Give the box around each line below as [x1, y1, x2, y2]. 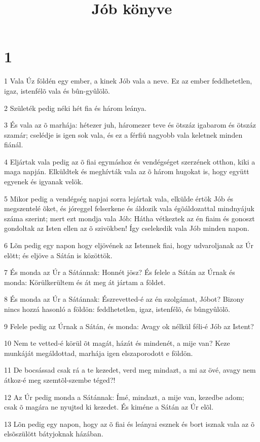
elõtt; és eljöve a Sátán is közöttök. [4, 250, 113, 260]
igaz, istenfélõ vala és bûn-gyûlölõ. [4, 85, 110, 96]
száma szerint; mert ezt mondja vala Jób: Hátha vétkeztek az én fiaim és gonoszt [4, 213, 255, 223]
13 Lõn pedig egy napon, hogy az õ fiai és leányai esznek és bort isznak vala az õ [4, 418, 254, 429]
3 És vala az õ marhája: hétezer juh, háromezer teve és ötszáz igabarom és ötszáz [4, 119, 256, 130]
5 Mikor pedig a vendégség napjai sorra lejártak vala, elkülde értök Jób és [4, 193, 234, 204]
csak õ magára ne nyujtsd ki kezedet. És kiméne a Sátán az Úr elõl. [4, 401, 214, 412]
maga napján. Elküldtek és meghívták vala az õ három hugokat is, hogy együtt [4, 166, 249, 177]
